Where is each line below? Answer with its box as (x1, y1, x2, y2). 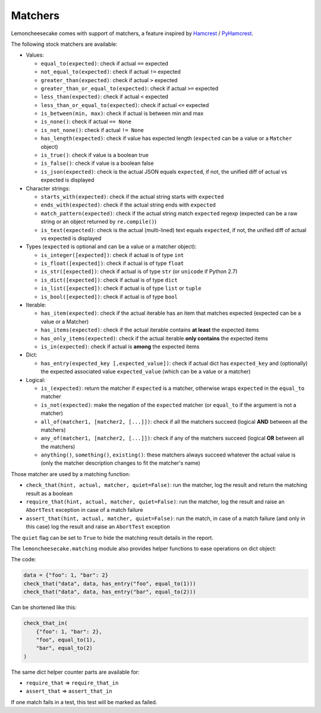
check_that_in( (23, 620, 68, 627)
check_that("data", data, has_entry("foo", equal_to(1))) (23, 580, 196, 587)
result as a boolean (26, 490, 73, 497)
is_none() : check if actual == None (40, 118, 132, 125)
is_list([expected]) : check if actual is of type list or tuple (40, 284, 202, 292)
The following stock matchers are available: (11, 40, 118, 48)
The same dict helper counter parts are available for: (11, 668, 140, 676)
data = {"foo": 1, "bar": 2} (23, 572, 109, 578)
